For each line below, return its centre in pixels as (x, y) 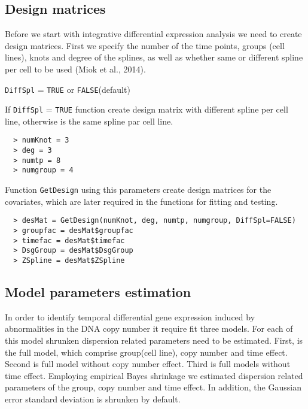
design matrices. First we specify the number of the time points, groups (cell (145, 45)
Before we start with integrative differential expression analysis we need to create (153, 34)
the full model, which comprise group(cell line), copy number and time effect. (146, 352)
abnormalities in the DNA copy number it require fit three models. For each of (149, 328)
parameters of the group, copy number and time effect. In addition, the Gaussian (153, 387)
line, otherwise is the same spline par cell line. (89, 121)
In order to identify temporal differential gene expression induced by (130, 316)
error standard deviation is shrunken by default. (93, 399)
